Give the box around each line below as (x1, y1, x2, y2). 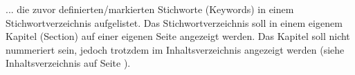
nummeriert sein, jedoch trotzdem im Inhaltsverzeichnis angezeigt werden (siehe (6, 42, 345, 56)
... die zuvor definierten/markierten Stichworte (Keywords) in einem (6, 2, 294, 16)
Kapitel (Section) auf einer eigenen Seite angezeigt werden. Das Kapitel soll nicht (6, 29, 350, 43)
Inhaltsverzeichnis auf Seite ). (6, 56, 131, 70)
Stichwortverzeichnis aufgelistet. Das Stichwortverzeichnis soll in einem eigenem (6, 15, 343, 30)
